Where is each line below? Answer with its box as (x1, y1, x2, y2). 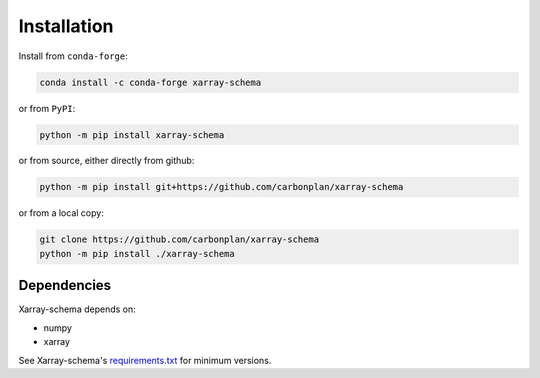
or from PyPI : (18, 102, 76, 114)
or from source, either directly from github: (18, 155, 195, 167)
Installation (18, 15, 114, 37)
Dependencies (18, 277, 112, 294)
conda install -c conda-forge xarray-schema (39, 76, 262, 88)
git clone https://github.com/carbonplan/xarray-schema (39, 234, 320, 245)
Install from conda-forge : (18, 50, 129, 62)
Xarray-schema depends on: (18, 303, 137, 315)
